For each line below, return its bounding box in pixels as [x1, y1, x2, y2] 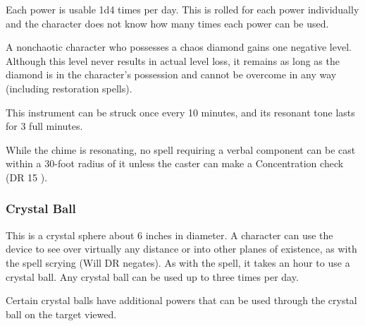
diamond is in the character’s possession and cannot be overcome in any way [6, 67, 337, 82]
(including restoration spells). [6, 80, 132, 95]
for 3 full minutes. [6, 119, 83, 133]
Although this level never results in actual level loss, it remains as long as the [6, 53, 340, 68]
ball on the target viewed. [6, 306, 117, 321]
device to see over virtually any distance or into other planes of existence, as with [6, 241, 357, 256]
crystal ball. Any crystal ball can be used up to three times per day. [6, 269, 299, 284]
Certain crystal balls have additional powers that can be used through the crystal [6, 293, 357, 308]
